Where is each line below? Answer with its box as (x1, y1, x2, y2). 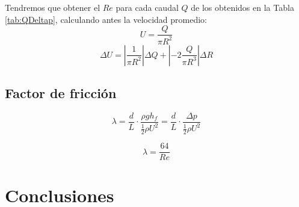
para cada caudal (116, 1, 179, 13)
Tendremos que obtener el (5, 1, 100, 13)
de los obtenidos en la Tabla (191, 1, 294, 13)
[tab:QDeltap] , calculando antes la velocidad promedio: (5, 13, 207, 25)
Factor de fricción (5, 83, 117, 102)
